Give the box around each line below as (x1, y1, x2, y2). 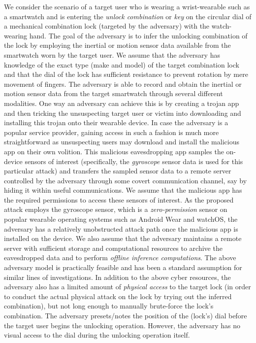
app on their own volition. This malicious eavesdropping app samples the (4, 146, 224, 156)
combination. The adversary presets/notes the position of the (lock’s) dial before (4, 310, 247, 320)
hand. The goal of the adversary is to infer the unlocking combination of (29, 30, 248, 40)
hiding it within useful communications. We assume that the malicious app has (4, 185, 242, 195)
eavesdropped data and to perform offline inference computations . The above (4, 252, 236, 263)
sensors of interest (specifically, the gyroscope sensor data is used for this (25, 156, 243, 166)
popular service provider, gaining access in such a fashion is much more (4, 127, 219, 137)
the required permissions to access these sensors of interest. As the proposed (4, 194, 234, 205)
